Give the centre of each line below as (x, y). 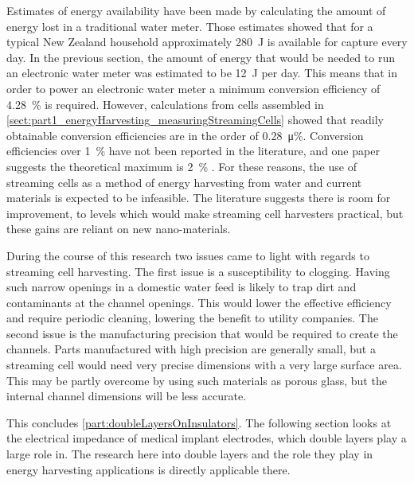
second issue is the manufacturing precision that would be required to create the (202, 333)
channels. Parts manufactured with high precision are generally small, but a (191, 349)
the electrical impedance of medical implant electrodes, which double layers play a (207, 438)
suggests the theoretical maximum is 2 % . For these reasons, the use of (182, 166)
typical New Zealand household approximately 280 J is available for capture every (207, 42)
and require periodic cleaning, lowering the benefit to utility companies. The (192, 318)
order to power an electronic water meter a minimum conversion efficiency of (193, 88)
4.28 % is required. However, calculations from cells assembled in (165, 104)
